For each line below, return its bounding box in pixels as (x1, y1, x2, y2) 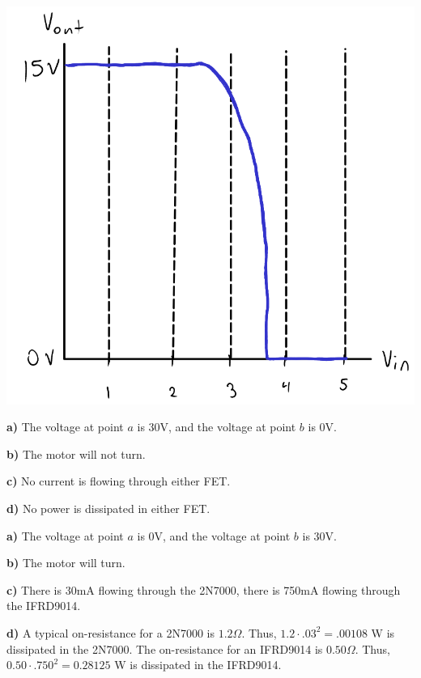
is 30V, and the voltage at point (137, 418, 296, 435)
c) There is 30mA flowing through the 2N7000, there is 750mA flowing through (6, 581, 401, 598)
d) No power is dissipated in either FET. (6, 499, 210, 516)
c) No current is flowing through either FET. (6, 472, 231, 489)
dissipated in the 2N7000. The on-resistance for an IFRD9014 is (6, 640, 323, 657)
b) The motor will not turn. (6, 445, 146, 462)
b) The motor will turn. (6, 554, 125, 571)
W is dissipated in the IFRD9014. (114, 656, 282, 673)
